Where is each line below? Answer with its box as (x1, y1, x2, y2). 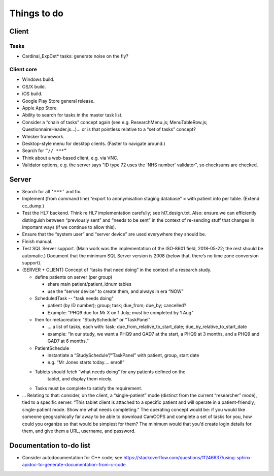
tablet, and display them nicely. (47, 376, 113, 382)
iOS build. (22, 91, 43, 97)
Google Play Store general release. (22, 98, 95, 104)
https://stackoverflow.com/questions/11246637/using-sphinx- (123, 454, 253, 460)
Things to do (9, 8, 63, 19)
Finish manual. (22, 238, 53, 244)
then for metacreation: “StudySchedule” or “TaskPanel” (35, 317, 151, 323)
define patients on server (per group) (35, 274, 113, 280)
